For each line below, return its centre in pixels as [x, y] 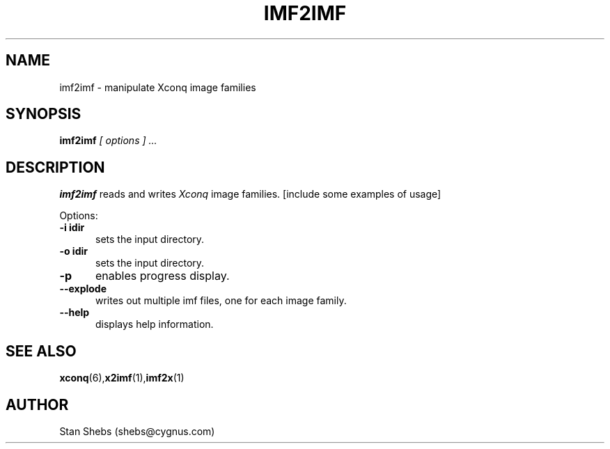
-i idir [72, 228]
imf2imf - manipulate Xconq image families [158, 87]
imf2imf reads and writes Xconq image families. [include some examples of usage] [250, 194]
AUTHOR [37, 404]
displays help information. [155, 324]
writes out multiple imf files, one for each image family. [221, 301]
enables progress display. [162, 276]
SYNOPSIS [44, 114]
